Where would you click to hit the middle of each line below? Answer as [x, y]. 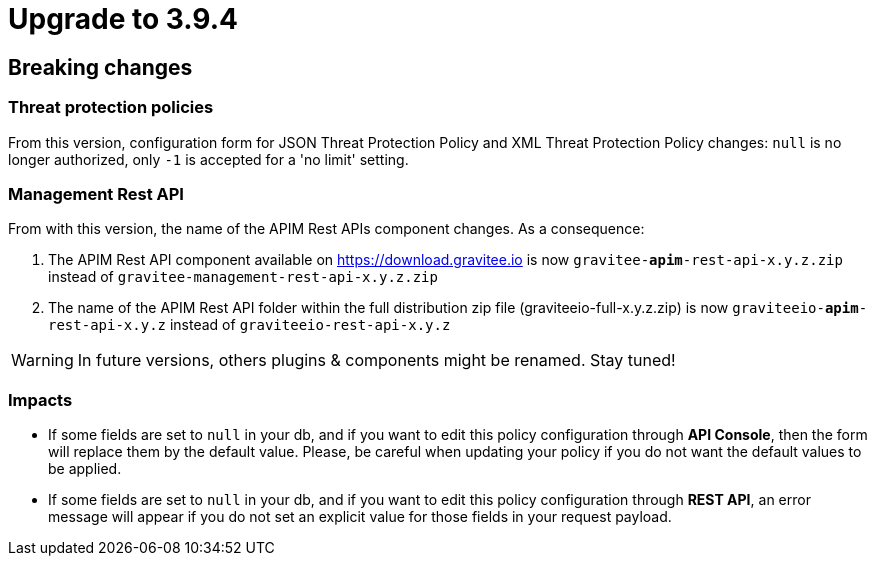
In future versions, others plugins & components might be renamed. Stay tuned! [376, 360]
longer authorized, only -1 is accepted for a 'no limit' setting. [208, 159]
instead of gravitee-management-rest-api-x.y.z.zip [243, 277]
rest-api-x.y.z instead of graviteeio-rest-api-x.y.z [249, 325]
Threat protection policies [111, 107]
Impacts [40, 399]
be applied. [85, 469]
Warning [42, 360]
